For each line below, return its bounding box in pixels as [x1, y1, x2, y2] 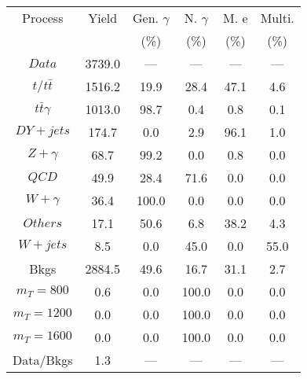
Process [22, 9, 64, 27]
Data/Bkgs [13, 351, 73, 369]
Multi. [260, 9, 294, 27]
